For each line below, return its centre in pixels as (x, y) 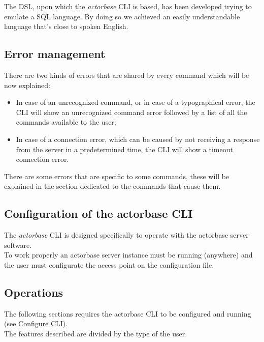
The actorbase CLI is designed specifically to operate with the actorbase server (126, 235)
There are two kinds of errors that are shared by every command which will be (127, 75)
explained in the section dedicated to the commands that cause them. (112, 186)
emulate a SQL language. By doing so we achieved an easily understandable (122, 16)
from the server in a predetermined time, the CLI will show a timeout (124, 149)
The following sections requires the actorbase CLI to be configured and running (128, 313)
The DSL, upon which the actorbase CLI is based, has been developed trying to (128, 6)
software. (18, 245)
